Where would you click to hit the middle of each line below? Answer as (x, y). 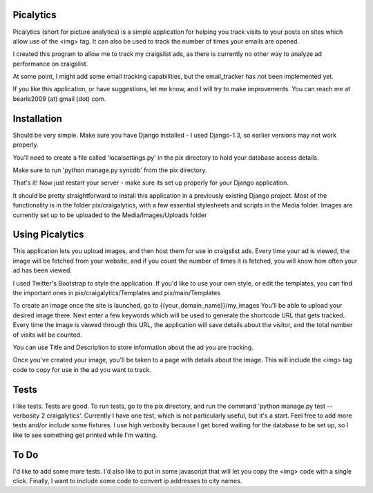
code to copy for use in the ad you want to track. (82, 369)
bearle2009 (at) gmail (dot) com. (59, 99)
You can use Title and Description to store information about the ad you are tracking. (133, 347)
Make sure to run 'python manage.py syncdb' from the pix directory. (110, 170)
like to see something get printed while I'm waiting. (85, 435)
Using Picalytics (48, 235)
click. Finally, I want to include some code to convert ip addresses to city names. (127, 481)
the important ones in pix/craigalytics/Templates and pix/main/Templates (117, 292)
